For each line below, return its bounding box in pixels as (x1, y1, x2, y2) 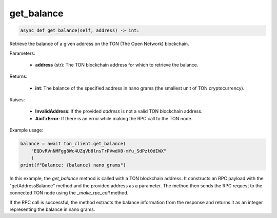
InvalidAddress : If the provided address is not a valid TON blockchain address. (35, 108, 203, 115)
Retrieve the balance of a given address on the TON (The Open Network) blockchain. (9, 41, 189, 47)
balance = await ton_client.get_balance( (20, 141, 126, 147)
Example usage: (9, 127, 44, 133)
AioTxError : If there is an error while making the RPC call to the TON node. (35, 115, 193, 121)
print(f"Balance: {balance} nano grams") (20, 162, 126, 168)
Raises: (9, 97, 25, 103)
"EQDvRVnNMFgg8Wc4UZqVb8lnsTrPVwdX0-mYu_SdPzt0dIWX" (31, 148, 167, 154)
